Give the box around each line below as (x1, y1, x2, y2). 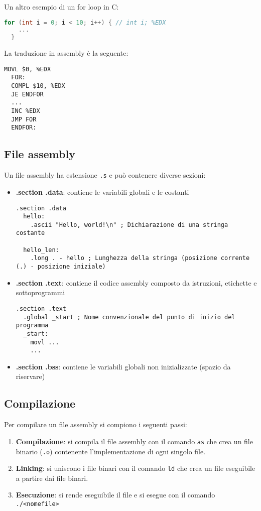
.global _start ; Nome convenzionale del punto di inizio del (23, 313, 235, 321)
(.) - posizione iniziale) (16, 263, 106, 271)
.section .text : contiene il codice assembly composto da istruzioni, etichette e (16, 277, 257, 288)
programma (16, 322, 49, 329)
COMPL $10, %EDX (11, 82, 65, 90)
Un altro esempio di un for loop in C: (4, 2, 119, 12)
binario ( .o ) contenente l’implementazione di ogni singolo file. (16, 446, 206, 456)
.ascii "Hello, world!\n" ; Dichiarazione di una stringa (30, 221, 228, 228)
